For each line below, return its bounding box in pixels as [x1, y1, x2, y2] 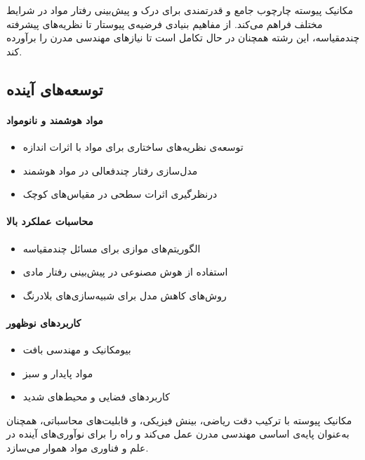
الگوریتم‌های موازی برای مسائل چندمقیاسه [22, 241, 201, 255]
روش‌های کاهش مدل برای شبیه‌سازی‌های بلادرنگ [22, 287, 227, 302]
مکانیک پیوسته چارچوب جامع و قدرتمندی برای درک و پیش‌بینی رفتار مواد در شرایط [6, 3, 354, 17]
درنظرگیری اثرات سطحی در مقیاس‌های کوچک [22, 187, 218, 201]
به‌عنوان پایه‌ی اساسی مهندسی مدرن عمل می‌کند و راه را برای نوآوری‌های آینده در [6, 426, 350, 441]
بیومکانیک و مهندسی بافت [22, 342, 131, 357]
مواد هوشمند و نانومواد [6, 112, 103, 127]
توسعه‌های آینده [6, 78, 103, 100]
